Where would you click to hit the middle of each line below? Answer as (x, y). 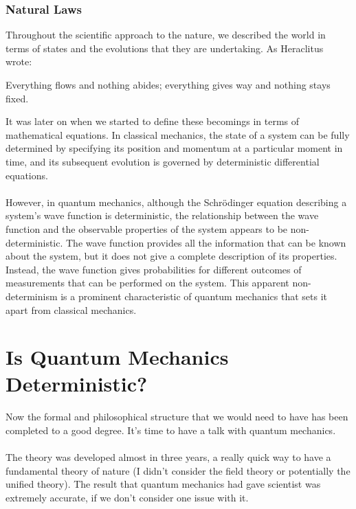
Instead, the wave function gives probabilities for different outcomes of (154, 269)
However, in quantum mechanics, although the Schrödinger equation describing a (176, 202)
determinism (32, 296)
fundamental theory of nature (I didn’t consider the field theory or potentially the (178, 470)
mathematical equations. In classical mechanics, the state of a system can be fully (178, 134)
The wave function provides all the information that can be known (206, 242)
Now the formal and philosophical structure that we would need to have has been (177, 417)
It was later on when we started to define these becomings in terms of (153, 121)
